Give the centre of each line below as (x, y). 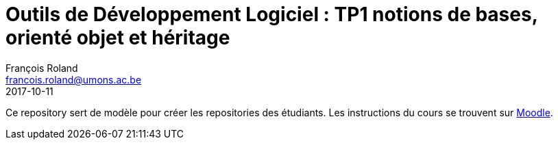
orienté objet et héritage (118, 38)
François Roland (42, 68)
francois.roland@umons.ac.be (74, 79)
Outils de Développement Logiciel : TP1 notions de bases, (272, 14)
